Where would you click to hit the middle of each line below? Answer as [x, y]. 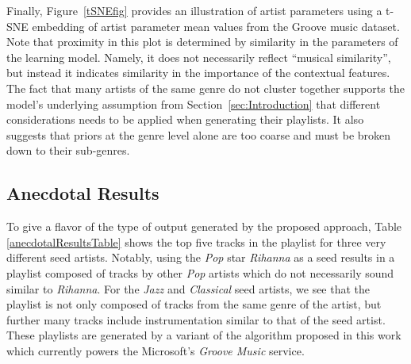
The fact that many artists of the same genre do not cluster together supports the [205, 88]
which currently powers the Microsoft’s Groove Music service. [156, 350]
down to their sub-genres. [68, 150]
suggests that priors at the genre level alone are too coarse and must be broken [199, 134]
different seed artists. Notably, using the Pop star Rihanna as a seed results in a [201, 257]
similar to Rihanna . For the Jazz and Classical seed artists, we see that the [188, 288]
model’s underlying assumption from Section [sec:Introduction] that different [194, 103]
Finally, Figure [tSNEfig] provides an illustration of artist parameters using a [194, 10]
